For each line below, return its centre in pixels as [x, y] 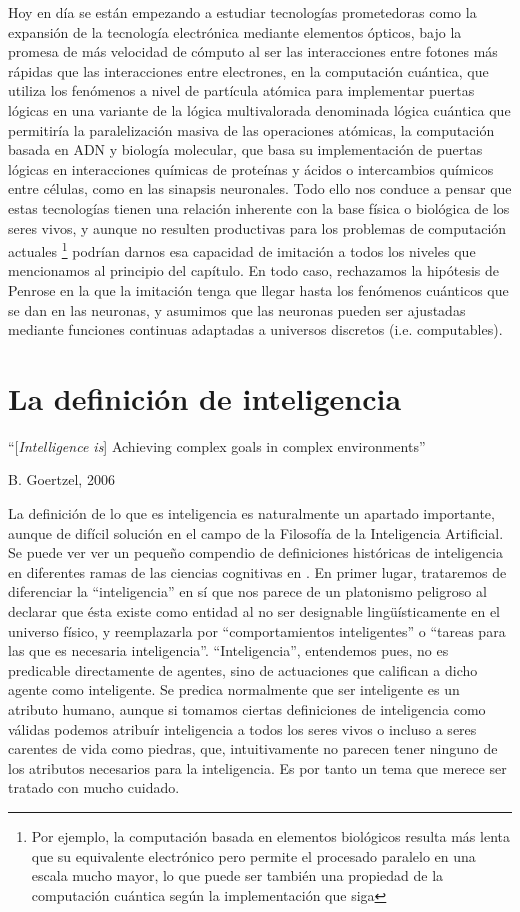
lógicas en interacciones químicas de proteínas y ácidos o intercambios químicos [251, 168]
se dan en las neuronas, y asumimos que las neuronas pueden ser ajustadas [237, 309]
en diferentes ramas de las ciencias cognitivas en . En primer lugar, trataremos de [257, 571]
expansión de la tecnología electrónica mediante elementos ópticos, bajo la [235, 31]
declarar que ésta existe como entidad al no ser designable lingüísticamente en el [254, 611]
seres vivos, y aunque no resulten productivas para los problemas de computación [257, 227]
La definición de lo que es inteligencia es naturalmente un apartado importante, [251, 513]
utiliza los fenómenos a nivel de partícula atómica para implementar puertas [241, 90]
